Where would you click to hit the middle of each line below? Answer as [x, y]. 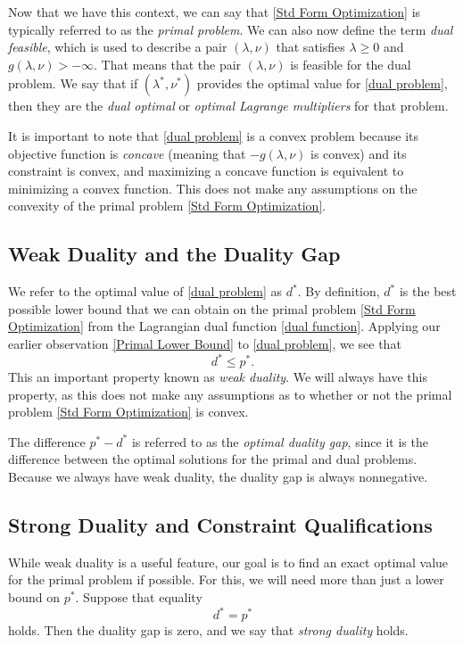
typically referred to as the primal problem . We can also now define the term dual [231, 29]
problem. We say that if [73, 83]
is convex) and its [359, 153]
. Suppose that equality [139, 596]
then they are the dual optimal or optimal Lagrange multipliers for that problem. [228, 106]
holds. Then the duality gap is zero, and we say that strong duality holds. [208, 630]
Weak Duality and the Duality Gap [174, 254]
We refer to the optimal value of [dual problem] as [145, 291]
